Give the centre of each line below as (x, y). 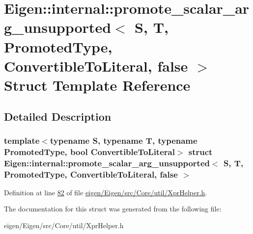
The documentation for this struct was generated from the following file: (113, 209)
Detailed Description (58, 116)
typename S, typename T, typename (124, 140)
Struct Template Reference (97, 85)
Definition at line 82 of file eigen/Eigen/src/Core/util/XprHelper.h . (106, 192)
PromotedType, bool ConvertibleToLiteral (89, 151)
